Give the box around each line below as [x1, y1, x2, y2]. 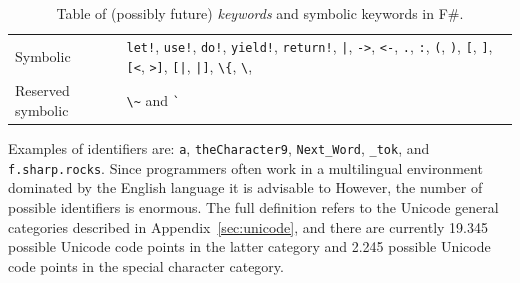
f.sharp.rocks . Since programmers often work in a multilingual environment [8, 157, 483, 178]
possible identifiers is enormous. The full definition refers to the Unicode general [8, 197, 499, 217]
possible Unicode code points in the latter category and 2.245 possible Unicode [8, 236, 491, 257]
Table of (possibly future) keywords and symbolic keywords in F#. [56, 3, 464, 23]
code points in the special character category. [8, 255, 284, 276]
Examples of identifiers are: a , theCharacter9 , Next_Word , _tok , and [8, 138, 430, 159]
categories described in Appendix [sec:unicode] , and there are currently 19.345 [8, 216, 489, 237]
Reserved [15, 80, 70, 101]
